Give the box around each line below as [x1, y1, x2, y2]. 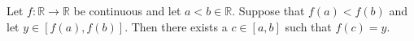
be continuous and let [73, 2, 181, 18]
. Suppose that [232, 2, 305, 18]
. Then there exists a [124, 18, 228, 35]
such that [285, 18, 332, 35]
